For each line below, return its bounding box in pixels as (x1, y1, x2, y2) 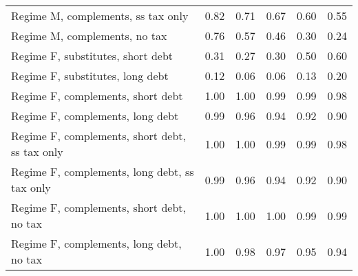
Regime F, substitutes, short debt (11, 48, 173, 63)
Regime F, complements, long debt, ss (11, 164, 194, 179)
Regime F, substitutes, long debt (11, 68, 169, 83)
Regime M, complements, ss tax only (11, 8, 189, 23)
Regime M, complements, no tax (11, 28, 167, 43)
